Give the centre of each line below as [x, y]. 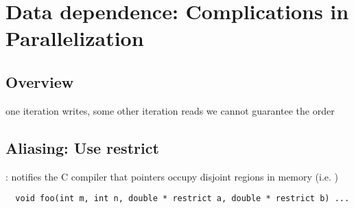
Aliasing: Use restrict [82, 147]
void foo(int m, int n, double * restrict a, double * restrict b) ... [182, 199]
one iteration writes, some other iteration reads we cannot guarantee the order [170, 110]
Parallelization [75, 38]
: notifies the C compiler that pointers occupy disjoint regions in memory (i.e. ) [172, 176]
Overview [40, 81]
